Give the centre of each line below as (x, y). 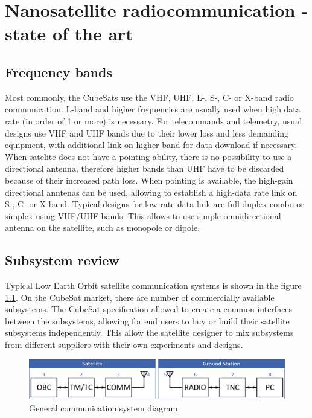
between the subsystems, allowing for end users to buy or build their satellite (147, 320)
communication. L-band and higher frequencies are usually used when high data (153, 109)
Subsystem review (62, 260)
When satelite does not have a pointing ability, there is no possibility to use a (148, 156)
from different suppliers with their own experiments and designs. (124, 345)
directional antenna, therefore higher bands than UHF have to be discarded (145, 168)
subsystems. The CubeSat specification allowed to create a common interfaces (149, 309)
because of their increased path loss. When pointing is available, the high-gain (149, 180)
